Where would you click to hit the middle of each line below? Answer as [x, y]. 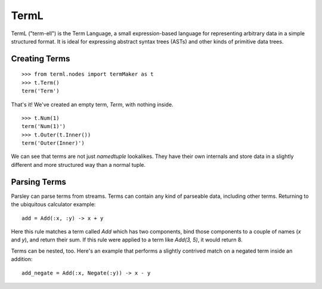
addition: [22, 259]
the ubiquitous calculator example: [53, 204]
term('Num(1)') [44, 126]
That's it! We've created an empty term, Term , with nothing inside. [92, 104]
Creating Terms [41, 59]
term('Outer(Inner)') [53, 143]
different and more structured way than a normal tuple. [78, 164]
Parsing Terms [39, 182]
